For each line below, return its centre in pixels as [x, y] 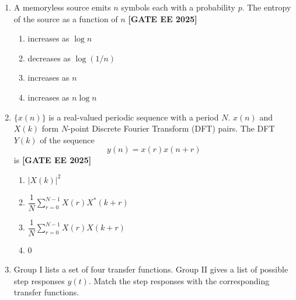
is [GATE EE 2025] [53, 160]
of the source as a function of [66, 18]
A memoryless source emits [62, 7]
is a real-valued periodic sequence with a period [134, 117]
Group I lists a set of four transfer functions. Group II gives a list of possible [151, 269]
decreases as [49, 58]
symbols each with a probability [178, 7]
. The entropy [267, 7]
